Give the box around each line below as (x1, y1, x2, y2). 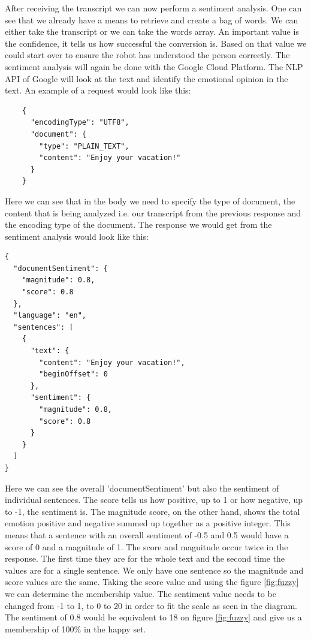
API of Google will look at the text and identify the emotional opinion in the (5, 72, 288, 85)
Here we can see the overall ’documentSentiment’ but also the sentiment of (5, 481, 279, 494)
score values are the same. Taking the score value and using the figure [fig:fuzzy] (5, 575, 299, 588)
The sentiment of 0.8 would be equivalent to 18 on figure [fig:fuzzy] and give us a (5, 611, 302, 623)
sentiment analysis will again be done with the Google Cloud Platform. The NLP (5, 60, 303, 73)
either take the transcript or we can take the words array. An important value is (5, 25, 299, 38)
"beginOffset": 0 (39, 370, 108, 379)
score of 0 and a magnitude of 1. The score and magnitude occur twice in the (5, 540, 288, 553)
